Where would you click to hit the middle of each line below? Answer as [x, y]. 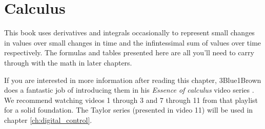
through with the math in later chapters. [68, 62]
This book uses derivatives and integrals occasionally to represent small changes [129, 33]
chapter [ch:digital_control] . [48, 120]
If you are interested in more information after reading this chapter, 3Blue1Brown [133, 80]
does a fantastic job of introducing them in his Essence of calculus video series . [129, 90]
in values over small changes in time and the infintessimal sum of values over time [133, 42]
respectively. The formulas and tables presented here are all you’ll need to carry [129, 52]
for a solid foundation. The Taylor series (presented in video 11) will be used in [129, 110]
